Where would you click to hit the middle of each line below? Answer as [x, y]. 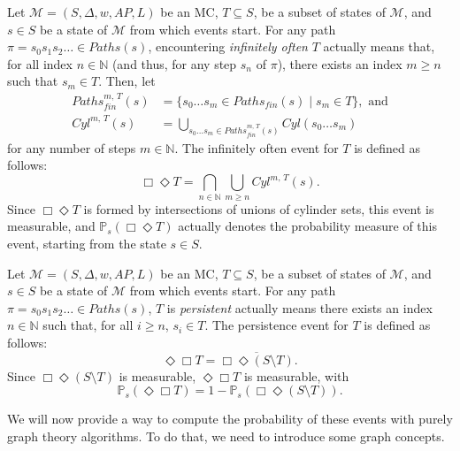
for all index [40, 63]
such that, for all [88, 325]
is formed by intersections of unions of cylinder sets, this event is [259, 208]
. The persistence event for [276, 325]
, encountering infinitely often [228, 46]
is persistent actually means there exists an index [299, 307]
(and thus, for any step [174, 63]
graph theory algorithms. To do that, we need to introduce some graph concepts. [226, 436]
